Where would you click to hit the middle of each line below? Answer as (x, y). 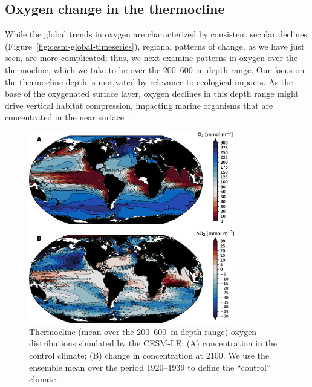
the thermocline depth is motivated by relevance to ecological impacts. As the (149, 81)
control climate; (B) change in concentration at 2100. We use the (149, 355)
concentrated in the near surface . (67, 117)
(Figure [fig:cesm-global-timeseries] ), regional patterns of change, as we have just (155, 46)
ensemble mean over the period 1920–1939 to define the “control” (150, 367)
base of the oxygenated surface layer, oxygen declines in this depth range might (152, 93)
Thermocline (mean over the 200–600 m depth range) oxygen (143, 331)
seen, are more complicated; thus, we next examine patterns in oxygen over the (151, 58)
